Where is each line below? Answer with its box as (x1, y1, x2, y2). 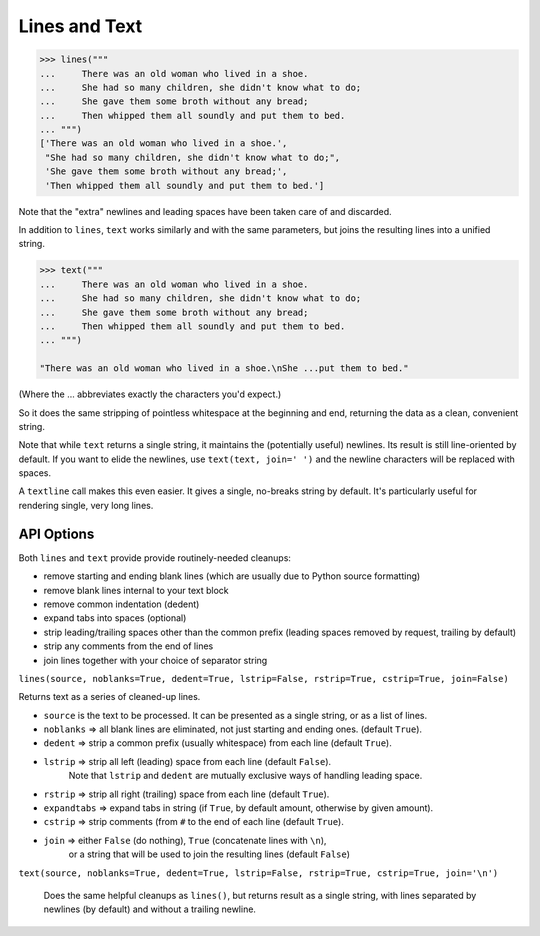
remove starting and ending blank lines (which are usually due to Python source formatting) (43, 570, 421, 582)
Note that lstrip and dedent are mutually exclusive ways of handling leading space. (68, 770, 423, 782)
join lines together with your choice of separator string (43, 654, 268, 666)
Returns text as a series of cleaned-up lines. (18, 691, 201, 703)
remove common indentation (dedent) (43, 598, 200, 610)
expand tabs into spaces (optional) (43, 612, 187, 624)
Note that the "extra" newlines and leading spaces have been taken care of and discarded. (18, 205, 392, 217)
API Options (18, 525, 95, 542)
